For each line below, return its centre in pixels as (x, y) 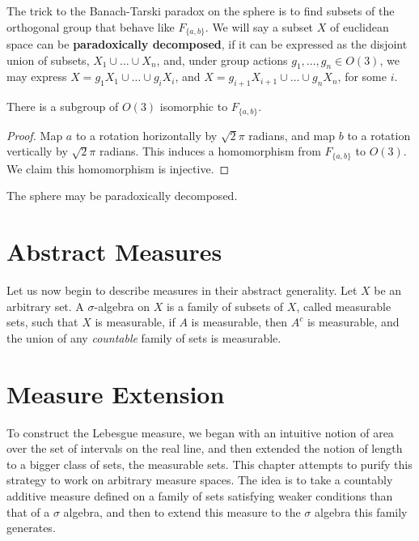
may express (37, 77)
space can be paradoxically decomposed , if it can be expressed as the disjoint (207, 44)
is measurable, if (135, 322)
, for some (362, 77)
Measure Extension (116, 393)
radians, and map (292, 135)
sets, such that (42, 322)
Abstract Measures (114, 251)
